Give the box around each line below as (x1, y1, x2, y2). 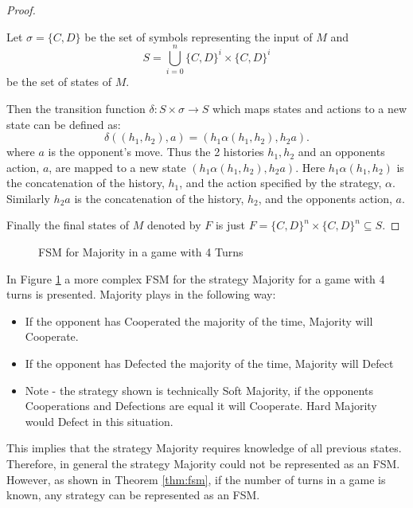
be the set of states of (6, 73, 112, 90)
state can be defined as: (6, 115, 121, 132)
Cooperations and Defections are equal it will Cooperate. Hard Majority (25, 397, 377, 414)
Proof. (6, 2, 36, 18)
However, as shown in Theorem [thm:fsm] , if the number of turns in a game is (6, 471, 386, 487)
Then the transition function (6, 100, 146, 116)
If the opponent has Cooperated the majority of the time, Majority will (25, 312, 373, 329)
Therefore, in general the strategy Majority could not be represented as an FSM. (6, 455, 400, 471)
